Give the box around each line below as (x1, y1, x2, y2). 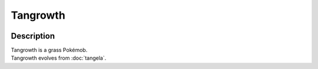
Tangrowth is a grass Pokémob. (11, 47, 88, 54)
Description (11, 31, 55, 41)
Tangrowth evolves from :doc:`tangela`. (11, 54, 107, 61)
